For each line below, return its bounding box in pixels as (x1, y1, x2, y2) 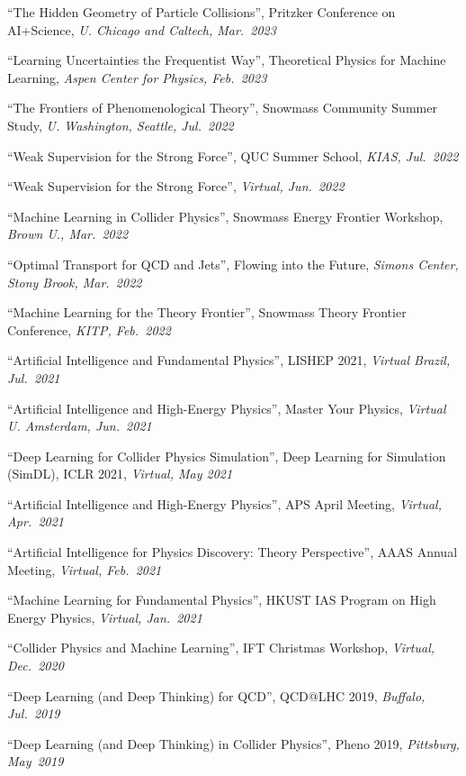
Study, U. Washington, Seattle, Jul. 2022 (7, 115, 234, 134)
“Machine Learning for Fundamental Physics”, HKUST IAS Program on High (7, 590, 436, 609)
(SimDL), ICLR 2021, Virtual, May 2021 (7, 464, 233, 483)
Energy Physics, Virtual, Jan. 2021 (7, 607, 202, 626)
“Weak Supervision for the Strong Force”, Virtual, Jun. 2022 (7, 177, 345, 196)
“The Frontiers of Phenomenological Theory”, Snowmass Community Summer (7, 98, 437, 117)
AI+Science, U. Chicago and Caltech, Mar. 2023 (7, 20, 276, 39)
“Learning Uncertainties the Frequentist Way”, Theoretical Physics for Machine (7, 50, 446, 69)
